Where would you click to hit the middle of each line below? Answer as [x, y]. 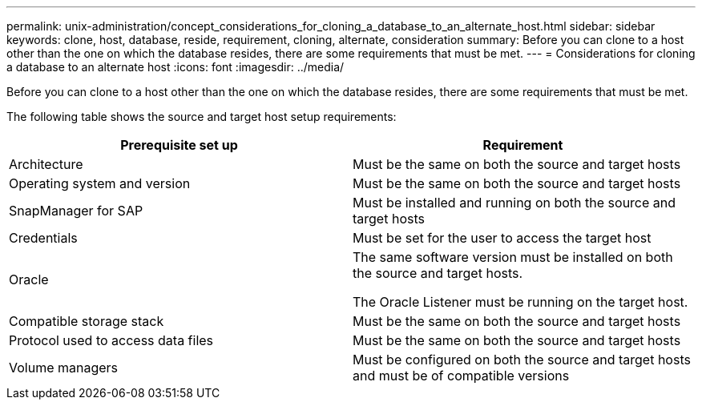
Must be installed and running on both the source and [514, 203]
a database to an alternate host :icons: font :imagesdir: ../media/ [175, 67]
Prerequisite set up [179, 145]
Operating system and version [100, 183]
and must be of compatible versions [461, 376]
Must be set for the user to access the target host [502, 238]
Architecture [46, 164]
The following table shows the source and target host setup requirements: [202, 117]
